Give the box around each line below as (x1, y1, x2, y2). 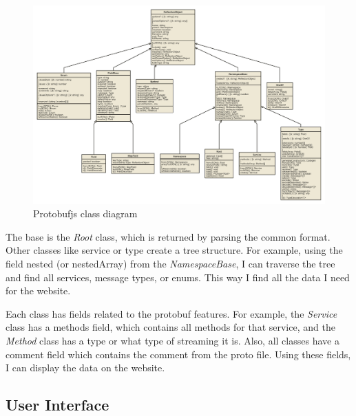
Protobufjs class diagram (33, 206, 138, 221)
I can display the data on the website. (6, 360, 165, 375)
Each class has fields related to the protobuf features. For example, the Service (6, 306, 337, 320)
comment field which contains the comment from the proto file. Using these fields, (6, 347, 351, 361)
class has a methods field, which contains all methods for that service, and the (6, 320, 335, 334)
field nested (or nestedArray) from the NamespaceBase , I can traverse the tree (6, 256, 335, 270)
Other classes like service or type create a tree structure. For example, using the (6, 243, 343, 257)
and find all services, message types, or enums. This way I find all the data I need (6, 270, 350, 284)
